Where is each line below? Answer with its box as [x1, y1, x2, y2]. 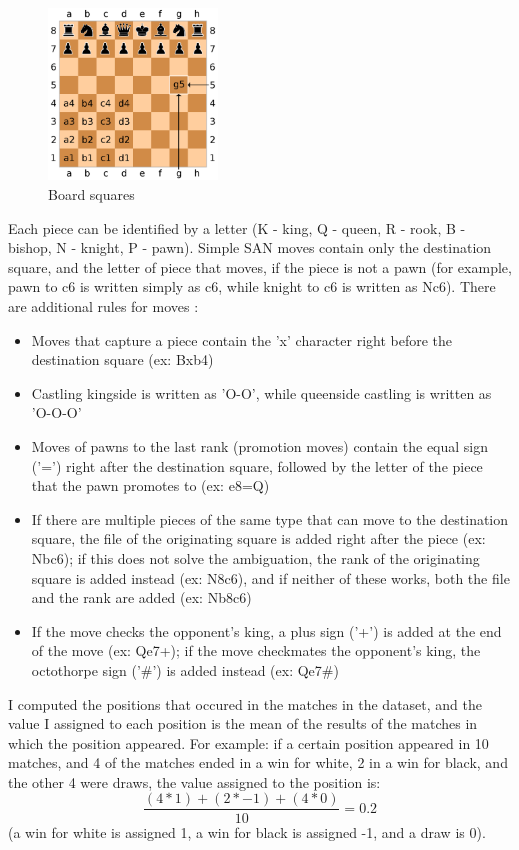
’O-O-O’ [31, 402, 82, 423]
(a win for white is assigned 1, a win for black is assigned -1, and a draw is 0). [8, 821, 486, 842]
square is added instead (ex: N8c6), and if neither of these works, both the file [31, 567, 510, 588]
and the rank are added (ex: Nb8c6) [31, 587, 252, 608]
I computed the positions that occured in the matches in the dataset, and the [8, 693, 482, 714]
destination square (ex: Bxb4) [31, 349, 214, 370]
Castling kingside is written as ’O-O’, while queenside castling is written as [31, 382, 492, 403]
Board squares [48, 184, 135, 205]
